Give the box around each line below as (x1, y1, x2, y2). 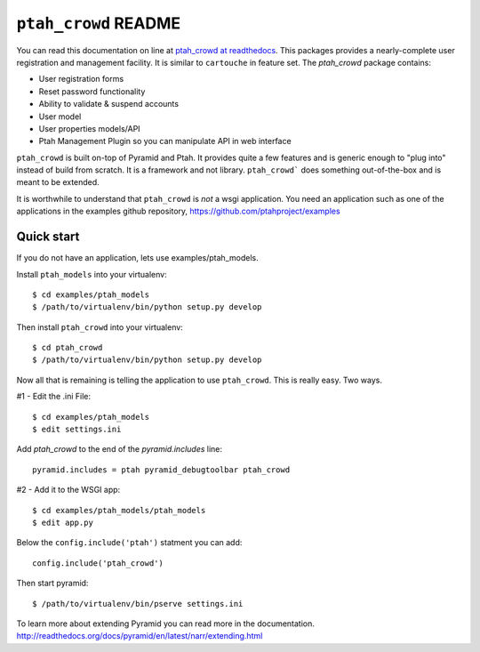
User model (38, 111, 82, 122)
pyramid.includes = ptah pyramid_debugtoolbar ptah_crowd (32, 464, 291, 475)
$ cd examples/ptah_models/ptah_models (32, 505, 206, 515)
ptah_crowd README (16, 13, 181, 33)
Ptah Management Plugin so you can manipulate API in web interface (38, 136, 292, 147)
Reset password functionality (38, 85, 146, 97)
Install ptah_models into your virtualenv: (16, 269, 168, 279)
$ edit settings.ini (32, 424, 122, 435)
